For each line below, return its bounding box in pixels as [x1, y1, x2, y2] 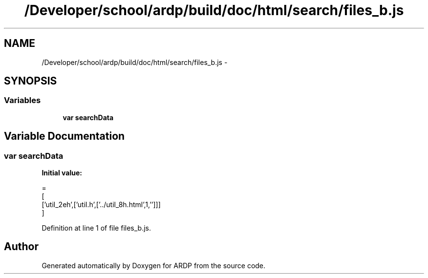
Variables [4, 95, 41, 106]
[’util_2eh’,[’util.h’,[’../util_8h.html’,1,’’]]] [42, 200, 161, 209]
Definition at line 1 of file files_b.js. [42, 224, 151, 233]
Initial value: [42, 169, 82, 177]
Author [4, 240, 39, 253]
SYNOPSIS [4, 75, 57, 87]
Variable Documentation [4, 130, 125, 143]
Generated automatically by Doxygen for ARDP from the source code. [42, 261, 266, 270]
